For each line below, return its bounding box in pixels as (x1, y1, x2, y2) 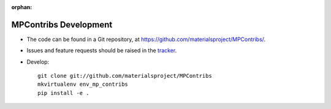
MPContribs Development (11, 19, 113, 30)
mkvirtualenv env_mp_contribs (37, 81, 129, 88)
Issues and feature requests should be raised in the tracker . (26, 47, 177, 55)
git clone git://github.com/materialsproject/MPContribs (37, 72, 213, 80)
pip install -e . (37, 89, 89, 96)
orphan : (11, 4, 32, 10)
